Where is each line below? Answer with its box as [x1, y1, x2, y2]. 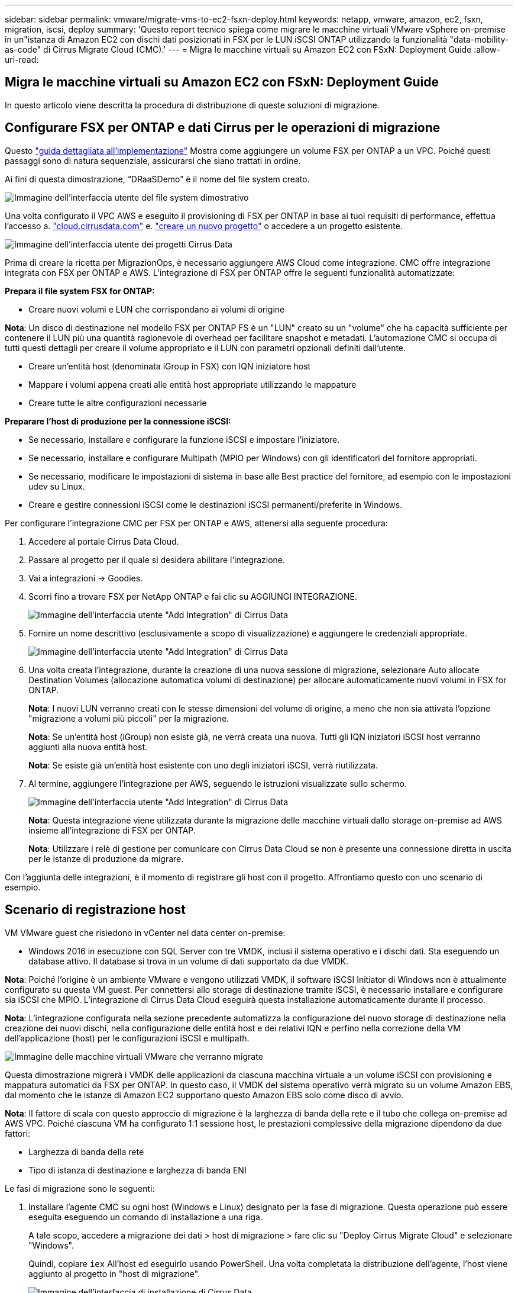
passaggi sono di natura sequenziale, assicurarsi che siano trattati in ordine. [5, 155, 301, 166]
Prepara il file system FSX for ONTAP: [5, 285, 155, 296]
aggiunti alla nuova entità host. [28, 741, 148, 752]
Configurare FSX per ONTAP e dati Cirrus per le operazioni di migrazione [5, 120, 441, 136]
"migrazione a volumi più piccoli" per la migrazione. [28, 713, 229, 723]
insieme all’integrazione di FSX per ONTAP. [28, 825, 196, 835]
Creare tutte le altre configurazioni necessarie [28, 397, 207, 408]
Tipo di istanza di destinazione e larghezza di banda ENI [28, 1165, 247, 1175]
